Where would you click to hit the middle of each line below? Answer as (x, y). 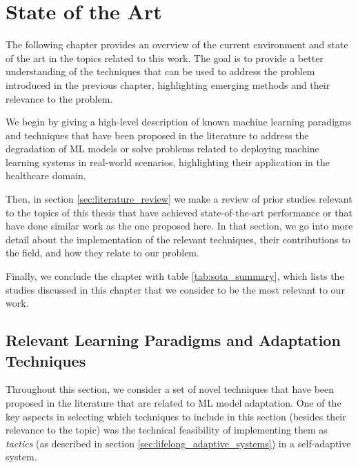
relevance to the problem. (59, 98)
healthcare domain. (46, 175)
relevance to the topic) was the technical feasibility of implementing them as (167, 430)
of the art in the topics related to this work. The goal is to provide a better (165, 58)
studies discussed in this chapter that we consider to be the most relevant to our (175, 289)
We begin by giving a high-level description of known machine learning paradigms (179, 122)
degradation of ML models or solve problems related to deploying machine (162, 149)
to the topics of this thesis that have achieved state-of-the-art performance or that (179, 212)
